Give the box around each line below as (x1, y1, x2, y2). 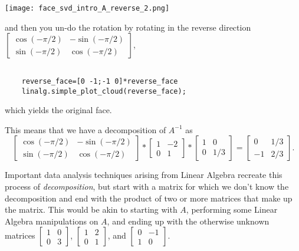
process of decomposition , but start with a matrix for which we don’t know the (5, 180, 289, 192)
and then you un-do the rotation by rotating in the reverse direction (5, 21, 251, 33)
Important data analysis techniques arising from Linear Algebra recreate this (5, 169, 282, 181)
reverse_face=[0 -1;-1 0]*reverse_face (21, 77, 178, 85)
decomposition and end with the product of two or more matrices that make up (5, 191, 293, 204)
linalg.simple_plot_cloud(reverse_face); (21, 87, 186, 95)
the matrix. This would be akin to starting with (5, 203, 178, 216)
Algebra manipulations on (5, 214, 98, 227)
